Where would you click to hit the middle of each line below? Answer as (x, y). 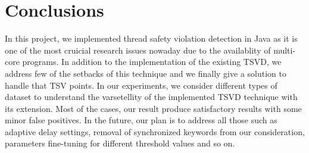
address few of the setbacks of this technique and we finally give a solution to (146, 73)
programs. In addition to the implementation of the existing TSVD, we (152, 62)
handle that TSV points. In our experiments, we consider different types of (141, 85)
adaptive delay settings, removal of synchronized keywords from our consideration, (155, 131)
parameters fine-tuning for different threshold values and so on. (120, 143)
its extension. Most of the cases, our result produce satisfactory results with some (153, 108)
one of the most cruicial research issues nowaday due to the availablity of (138, 50)
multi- (285, 50)
